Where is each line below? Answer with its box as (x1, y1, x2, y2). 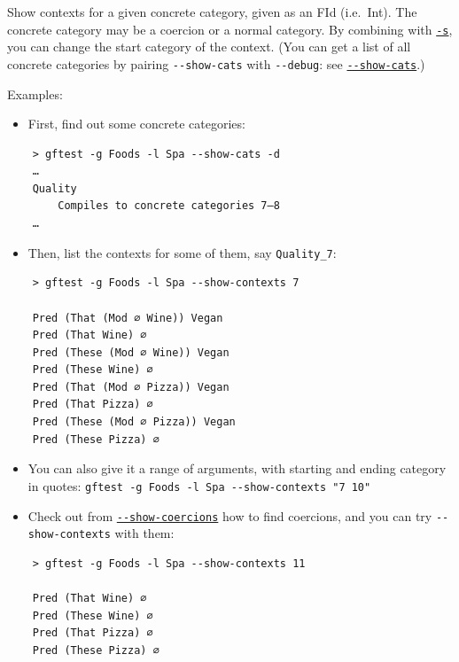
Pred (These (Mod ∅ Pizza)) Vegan (32, 416, 236, 429)
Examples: (7, 84, 63, 103)
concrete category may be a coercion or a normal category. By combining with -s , (7, 19, 453, 38)
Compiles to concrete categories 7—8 (58, 199, 280, 213)
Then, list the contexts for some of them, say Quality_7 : (27, 243, 337, 261)
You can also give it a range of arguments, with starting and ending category (27, 459, 447, 478)
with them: (114, 524, 175, 542)
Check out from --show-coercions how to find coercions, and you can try (27, 506, 432, 525)
